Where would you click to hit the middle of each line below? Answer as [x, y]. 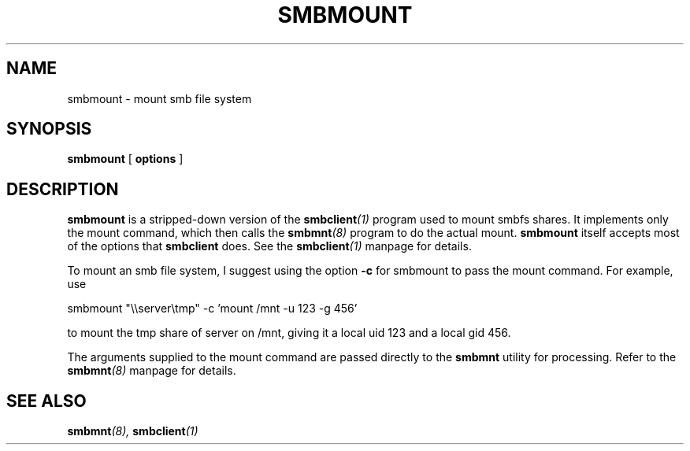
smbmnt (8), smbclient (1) [133, 431]
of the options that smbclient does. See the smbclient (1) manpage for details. [269, 246]
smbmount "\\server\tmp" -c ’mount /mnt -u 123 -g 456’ [212, 309]
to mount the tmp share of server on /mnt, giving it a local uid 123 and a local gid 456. [289, 333]
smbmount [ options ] [125, 159]
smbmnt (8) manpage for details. [152, 371]
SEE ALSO [46, 401]
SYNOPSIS [49, 129]
